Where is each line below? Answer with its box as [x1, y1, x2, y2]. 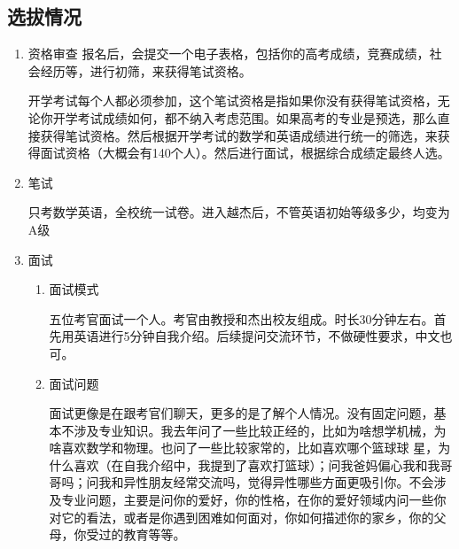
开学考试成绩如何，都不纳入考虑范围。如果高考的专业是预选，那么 [52, 108, 438, 127]
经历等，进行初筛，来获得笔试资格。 [40, 61, 252, 80]
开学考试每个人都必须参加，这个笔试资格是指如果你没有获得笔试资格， [27, 91, 438, 110]
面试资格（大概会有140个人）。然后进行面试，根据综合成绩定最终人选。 [40, 143, 450, 162]
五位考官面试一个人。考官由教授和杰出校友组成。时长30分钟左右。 [49, 309, 434, 328]
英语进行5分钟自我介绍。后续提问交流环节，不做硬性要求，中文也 [74, 327, 453, 345]
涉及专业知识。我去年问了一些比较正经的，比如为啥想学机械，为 [74, 421, 447, 439]
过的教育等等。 [98, 525, 186, 544]
